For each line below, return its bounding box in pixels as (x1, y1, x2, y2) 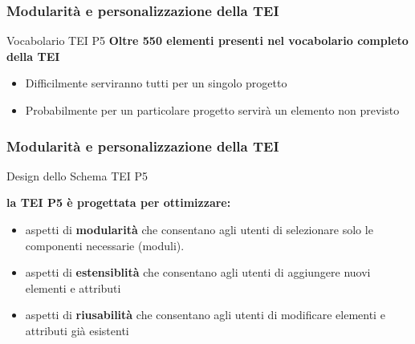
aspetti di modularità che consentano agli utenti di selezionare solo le (25, 221, 373, 237)
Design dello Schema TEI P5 (6, 167, 149, 184)
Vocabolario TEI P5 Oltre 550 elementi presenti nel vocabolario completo (6, 32, 409, 49)
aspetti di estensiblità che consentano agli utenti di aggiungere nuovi (25, 264, 371, 281)
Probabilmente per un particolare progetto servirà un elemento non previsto (25, 102, 400, 118)
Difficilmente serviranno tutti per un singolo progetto (25, 75, 287, 91)
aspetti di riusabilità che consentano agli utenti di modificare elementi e (25, 306, 385, 323)
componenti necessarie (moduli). (25, 237, 185, 253)
